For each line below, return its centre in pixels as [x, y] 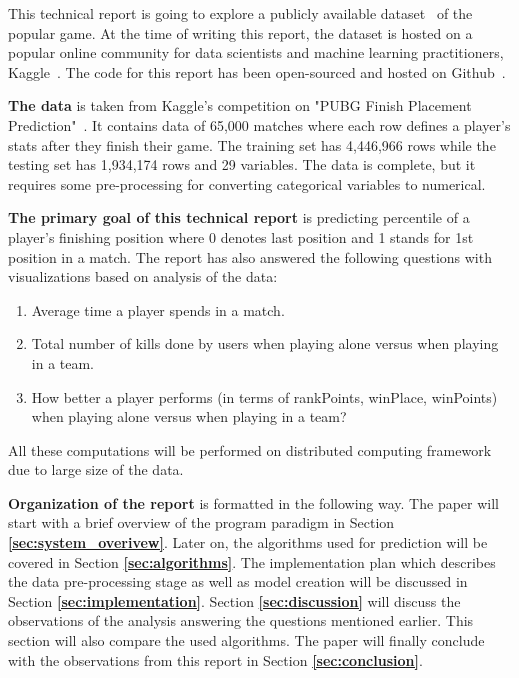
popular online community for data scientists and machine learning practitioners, [256, 52]
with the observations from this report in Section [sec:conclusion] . [215, 659]
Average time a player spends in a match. [158, 309]
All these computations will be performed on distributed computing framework [250, 449]
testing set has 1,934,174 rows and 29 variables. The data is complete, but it [242, 164]
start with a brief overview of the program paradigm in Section [201, 522]
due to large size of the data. [96, 469]
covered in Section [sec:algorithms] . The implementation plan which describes [252, 561]
